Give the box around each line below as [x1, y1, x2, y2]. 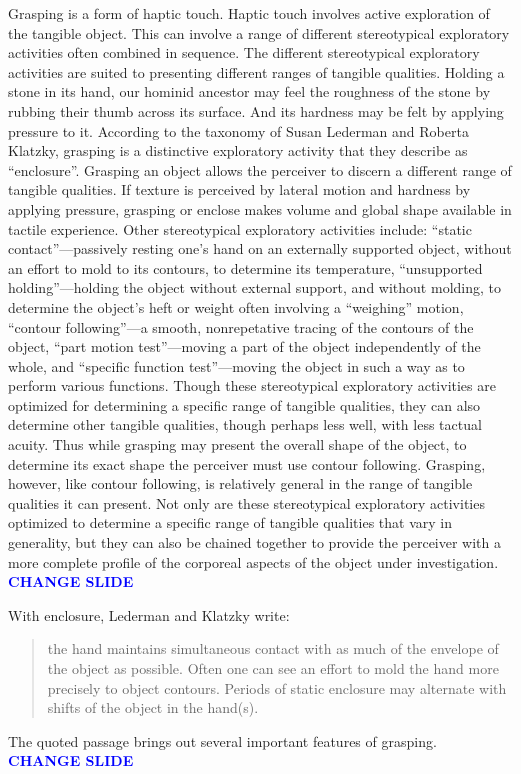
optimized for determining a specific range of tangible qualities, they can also [8, 394, 481, 415]
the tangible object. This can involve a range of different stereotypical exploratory [8, 22, 510, 43]
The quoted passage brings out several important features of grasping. [8, 730, 437, 751]
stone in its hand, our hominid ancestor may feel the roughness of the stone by [8, 81, 491, 102]
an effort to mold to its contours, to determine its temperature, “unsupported [8, 257, 483, 278]
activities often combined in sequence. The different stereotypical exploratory [8, 42, 480, 63]
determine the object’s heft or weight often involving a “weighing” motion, [8, 296, 464, 317]
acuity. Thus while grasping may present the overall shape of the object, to [8, 434, 467, 455]
